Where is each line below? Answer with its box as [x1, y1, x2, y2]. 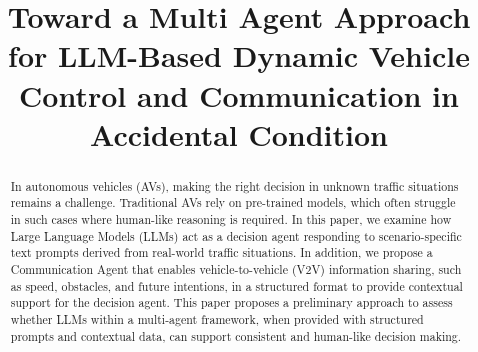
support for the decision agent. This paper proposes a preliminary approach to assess [10, 294, 453, 311]
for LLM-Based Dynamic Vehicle [8, 35, 470, 76]
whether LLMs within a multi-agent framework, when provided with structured [10, 310, 424, 327]
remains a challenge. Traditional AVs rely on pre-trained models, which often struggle [10, 194, 456, 211]
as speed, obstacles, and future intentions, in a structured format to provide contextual [10, 277, 463, 294]
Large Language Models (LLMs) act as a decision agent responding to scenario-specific [10, 227, 462, 244]
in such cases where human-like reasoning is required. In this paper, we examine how [10, 211, 452, 228]
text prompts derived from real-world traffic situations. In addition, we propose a [10, 244, 433, 261]
